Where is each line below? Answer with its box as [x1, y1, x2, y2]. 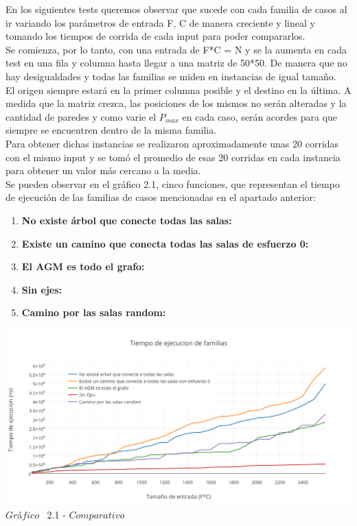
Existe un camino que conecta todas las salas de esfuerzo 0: [21, 236, 309, 250]
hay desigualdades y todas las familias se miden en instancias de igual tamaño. [5, 69, 336, 83]
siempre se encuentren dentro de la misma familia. [5, 123, 217, 137]
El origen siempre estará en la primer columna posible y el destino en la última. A [5, 82, 352, 97]
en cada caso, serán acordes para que [182, 109, 338, 123]
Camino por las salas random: [21, 305, 166, 320]
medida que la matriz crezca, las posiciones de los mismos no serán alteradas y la [5, 96, 347, 110]
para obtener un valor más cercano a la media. [5, 163, 201, 178]
